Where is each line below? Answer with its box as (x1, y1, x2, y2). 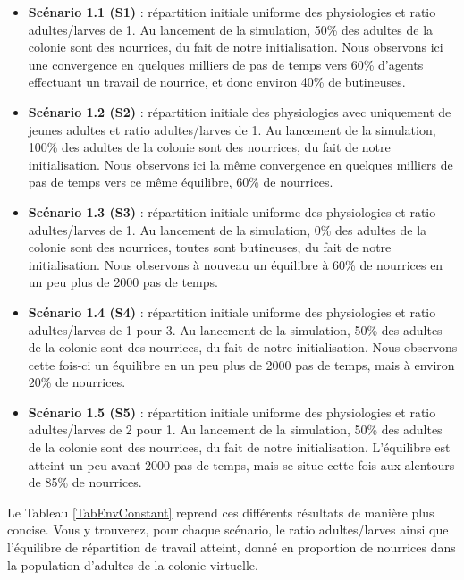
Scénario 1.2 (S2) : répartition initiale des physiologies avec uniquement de (28, 102, 451, 121)
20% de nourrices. (28, 373, 126, 391)
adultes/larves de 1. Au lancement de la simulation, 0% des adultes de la (28, 220, 427, 239)
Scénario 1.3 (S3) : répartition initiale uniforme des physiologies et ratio (28, 202, 436, 221)
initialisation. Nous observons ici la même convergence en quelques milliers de (28, 155, 453, 173)
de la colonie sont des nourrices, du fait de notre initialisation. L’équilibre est (28, 438, 451, 457)
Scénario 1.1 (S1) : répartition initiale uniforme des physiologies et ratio (28, 3, 436, 21)
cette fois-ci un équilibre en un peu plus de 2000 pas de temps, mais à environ (28, 355, 455, 374)
